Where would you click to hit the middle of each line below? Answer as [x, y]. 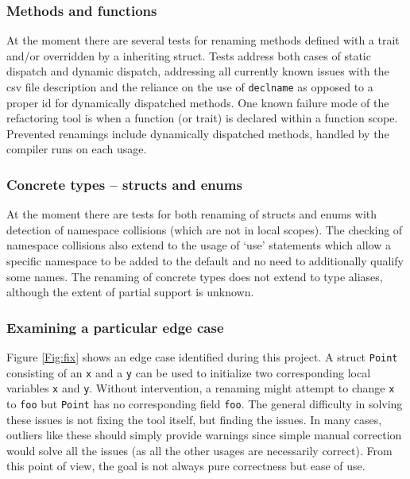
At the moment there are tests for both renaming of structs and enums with [192, 214]
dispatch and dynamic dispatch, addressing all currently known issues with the [198, 71]
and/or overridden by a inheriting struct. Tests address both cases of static [189, 55]
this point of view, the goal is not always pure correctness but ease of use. [186, 466]
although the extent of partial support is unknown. [130, 292]
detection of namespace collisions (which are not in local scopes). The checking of [205, 229]
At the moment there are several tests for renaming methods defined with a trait [203, 40]
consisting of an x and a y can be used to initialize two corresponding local [189, 372]
